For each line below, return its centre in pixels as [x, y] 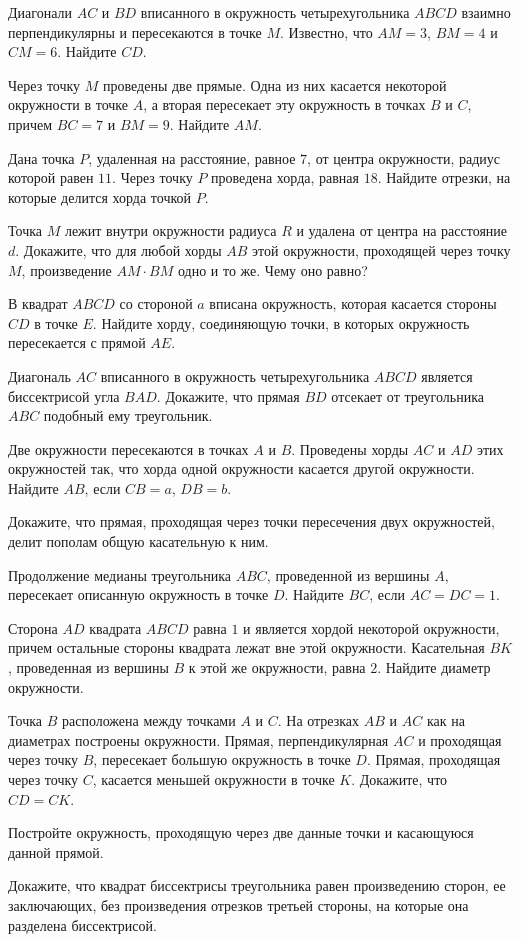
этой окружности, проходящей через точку [381, 249]
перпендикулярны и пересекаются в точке [135, 31]
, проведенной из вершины [348, 574]
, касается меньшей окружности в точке [213, 779]
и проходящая [460, 739]
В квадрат [38, 303]
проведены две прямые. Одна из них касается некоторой [275, 84]
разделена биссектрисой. [82, 924]
